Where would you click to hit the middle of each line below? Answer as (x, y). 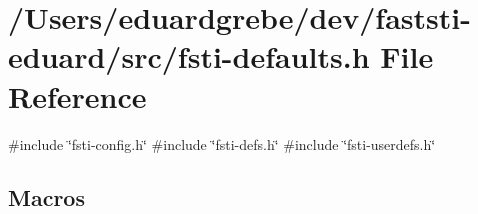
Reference (77, 95)
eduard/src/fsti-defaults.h (189, 56)
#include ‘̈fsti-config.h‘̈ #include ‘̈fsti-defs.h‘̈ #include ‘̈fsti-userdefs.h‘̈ (222, 143)
